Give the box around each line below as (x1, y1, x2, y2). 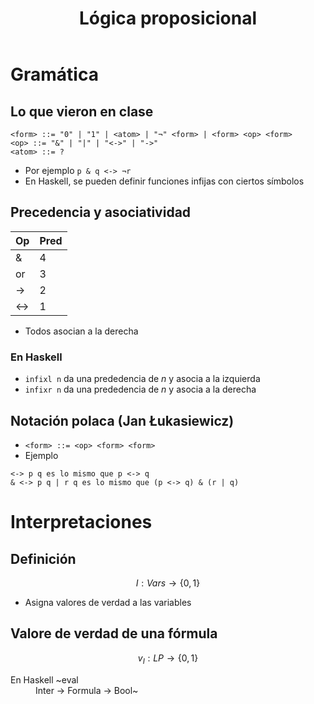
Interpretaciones (10, 511, 153, 534)
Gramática (10, 63, 99, 86)
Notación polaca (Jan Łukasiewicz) (10, 412, 235, 429)
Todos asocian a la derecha (24, 325, 139, 337)
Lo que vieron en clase (10, 103, 154, 120)
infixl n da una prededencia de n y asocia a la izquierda (24, 373, 261, 385)
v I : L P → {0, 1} (137, 652, 199, 666)
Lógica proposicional (78, 7, 258, 30)
